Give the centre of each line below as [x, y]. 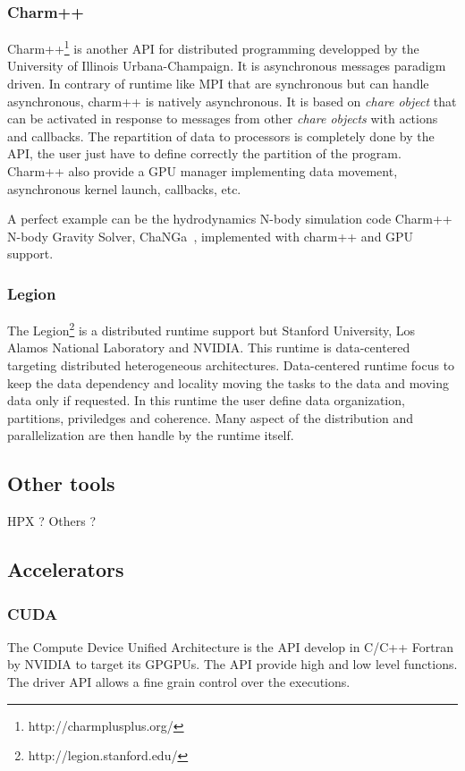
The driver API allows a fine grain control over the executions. [179, 682]
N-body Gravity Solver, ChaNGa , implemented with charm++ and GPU [211, 236]
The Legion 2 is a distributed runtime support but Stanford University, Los [211, 329]
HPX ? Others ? [52, 521]
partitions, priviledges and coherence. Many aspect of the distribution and [210, 417]
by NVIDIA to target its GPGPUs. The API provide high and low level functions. [232, 664]
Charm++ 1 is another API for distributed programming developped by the [213, 47]
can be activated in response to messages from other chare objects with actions [223, 119]
